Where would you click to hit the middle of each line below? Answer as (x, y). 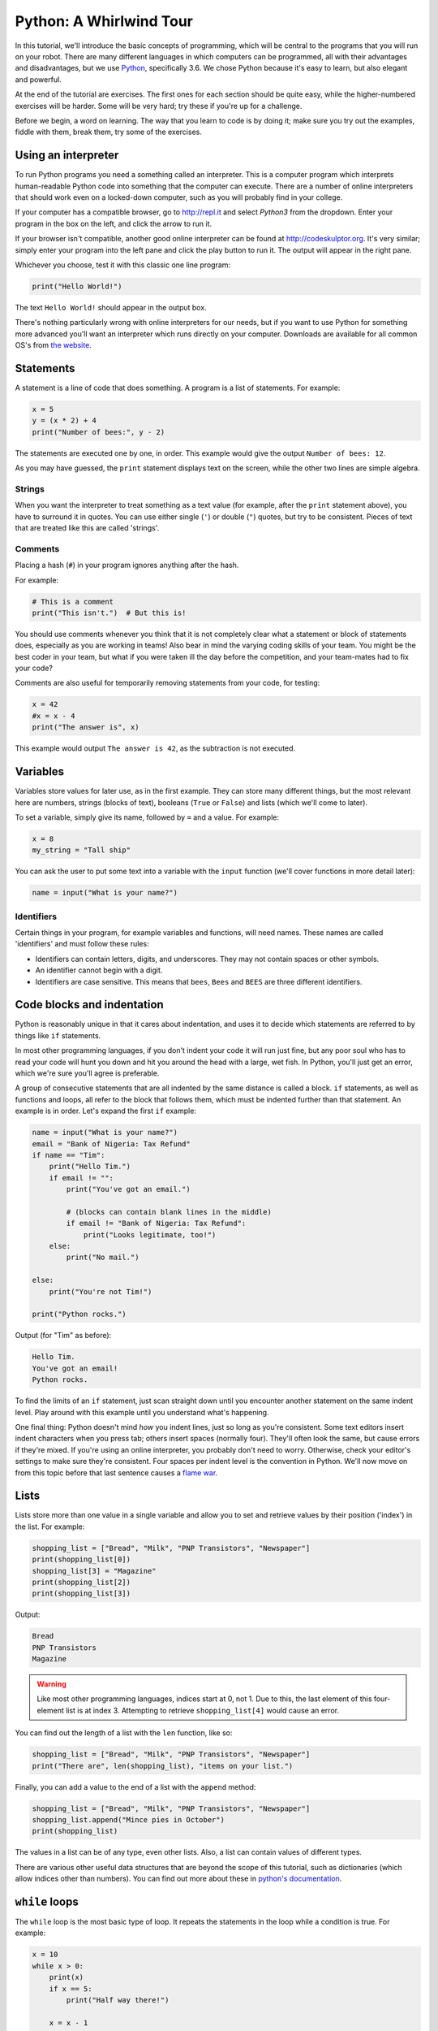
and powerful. (39, 79)
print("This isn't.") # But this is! (109, 613)
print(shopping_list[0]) (82, 1559)
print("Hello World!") (77, 286)
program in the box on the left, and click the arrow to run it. (114, 223)
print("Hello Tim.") (90, 1167)
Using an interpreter (67, 156)
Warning (52, 1684)
